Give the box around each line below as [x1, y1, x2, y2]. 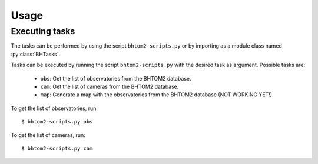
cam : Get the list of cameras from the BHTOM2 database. [40, 83, 179, 90]
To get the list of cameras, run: [11, 131, 85, 138]
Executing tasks [11, 26, 75, 36]
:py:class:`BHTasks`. [11, 51, 61, 58]
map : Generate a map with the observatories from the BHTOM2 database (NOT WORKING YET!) [40, 91, 273, 98]
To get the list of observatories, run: [11, 105, 98, 112]
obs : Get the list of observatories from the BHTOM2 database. [40, 75, 191, 82]
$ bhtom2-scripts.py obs [21, 118, 93, 125]
